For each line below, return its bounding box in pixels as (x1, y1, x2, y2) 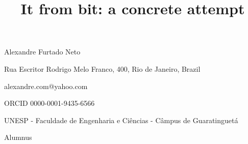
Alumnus (4, 132, 32, 142)
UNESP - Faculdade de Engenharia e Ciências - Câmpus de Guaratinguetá (4, 114, 238, 125)
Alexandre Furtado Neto (4, 46, 81, 57)
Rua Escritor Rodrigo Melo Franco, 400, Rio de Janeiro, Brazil (4, 63, 201, 74)
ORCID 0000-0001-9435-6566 (4, 98, 95, 108)
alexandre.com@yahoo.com (4, 80, 88, 91)
